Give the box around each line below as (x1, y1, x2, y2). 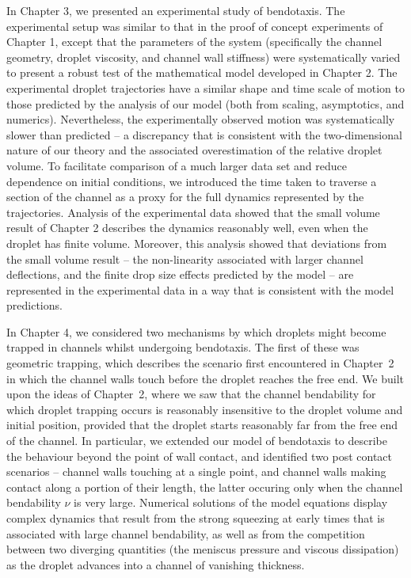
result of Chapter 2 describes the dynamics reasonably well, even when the (6, 219, 368, 236)
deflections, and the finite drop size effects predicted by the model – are (6, 266, 354, 283)
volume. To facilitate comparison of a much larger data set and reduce (6, 157, 348, 173)
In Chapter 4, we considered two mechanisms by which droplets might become (6, 323, 386, 340)
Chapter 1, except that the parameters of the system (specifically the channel (6, 33, 382, 50)
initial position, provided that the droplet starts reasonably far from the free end (6, 416, 398, 433)
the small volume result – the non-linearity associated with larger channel (6, 250, 363, 267)
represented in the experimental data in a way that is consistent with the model (6, 281, 394, 298)
